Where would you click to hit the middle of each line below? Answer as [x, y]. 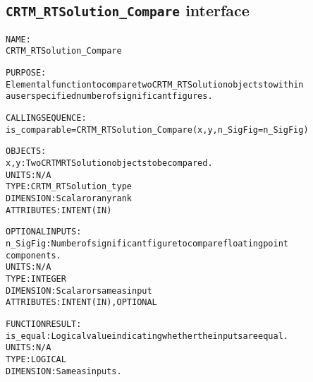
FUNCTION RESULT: [44, 324]
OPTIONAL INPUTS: [44, 232]
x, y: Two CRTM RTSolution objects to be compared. [109, 163]
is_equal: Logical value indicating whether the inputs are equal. [147, 336]
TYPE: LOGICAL [36, 359]
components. [33, 255]
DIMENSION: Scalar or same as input [79, 291]
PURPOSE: [26, 73]
